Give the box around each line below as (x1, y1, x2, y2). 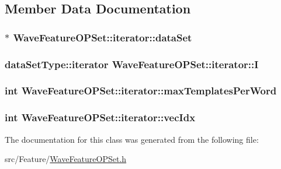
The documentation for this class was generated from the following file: (5, 133, 259, 145)
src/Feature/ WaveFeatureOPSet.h (5, 153, 127, 165)
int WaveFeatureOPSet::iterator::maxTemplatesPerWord (5, 83, 277, 98)
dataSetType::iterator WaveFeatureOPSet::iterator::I (5, 57, 259, 71)
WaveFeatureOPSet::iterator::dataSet (13, 30, 192, 44)
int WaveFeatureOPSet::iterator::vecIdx (5, 110, 196, 125)
